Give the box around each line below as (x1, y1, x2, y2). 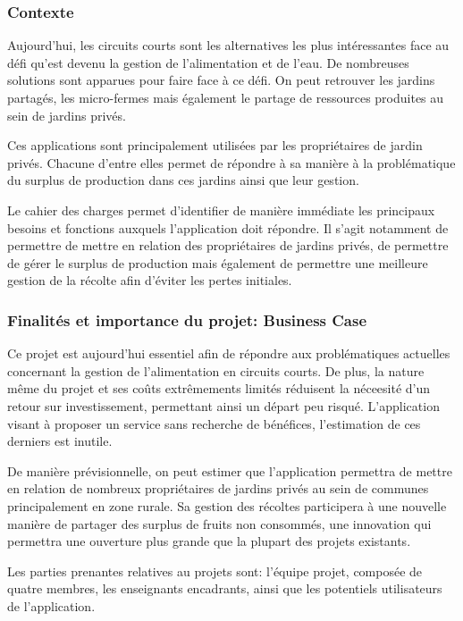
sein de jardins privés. (7, 105, 126, 124)
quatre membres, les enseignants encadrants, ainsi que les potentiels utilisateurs (7, 579, 442, 598)
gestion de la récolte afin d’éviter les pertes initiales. (7, 271, 292, 290)
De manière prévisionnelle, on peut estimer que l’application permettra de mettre (7, 461, 452, 480)
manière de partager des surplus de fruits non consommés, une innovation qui (7, 514, 432, 533)
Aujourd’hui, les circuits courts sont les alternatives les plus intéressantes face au (7, 36, 450, 55)
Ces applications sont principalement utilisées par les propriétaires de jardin (7, 136, 423, 155)
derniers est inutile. (7, 432, 113, 450)
